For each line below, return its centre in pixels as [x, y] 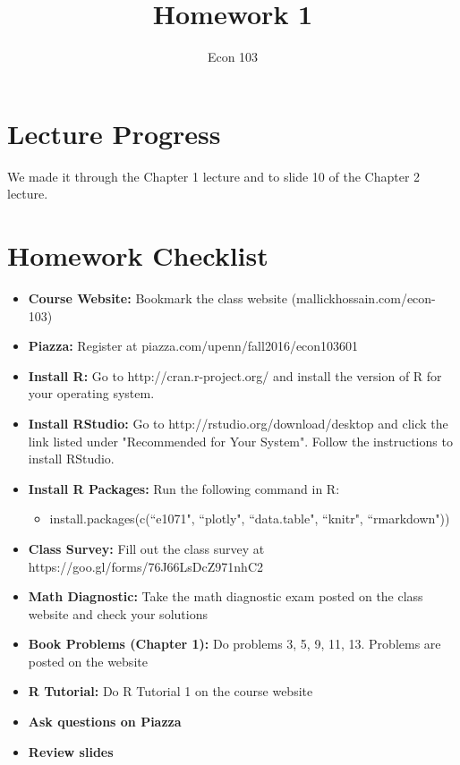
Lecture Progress [114, 133]
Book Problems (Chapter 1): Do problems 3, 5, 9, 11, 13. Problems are [234, 644]
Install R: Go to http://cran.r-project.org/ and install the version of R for [235, 375]
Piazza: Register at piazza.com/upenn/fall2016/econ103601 [193, 346]
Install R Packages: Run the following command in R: [184, 488]
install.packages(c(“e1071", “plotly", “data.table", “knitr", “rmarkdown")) [250, 518]
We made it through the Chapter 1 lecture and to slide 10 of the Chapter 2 [214, 176]
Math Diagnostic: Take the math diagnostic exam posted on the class [226, 596]
